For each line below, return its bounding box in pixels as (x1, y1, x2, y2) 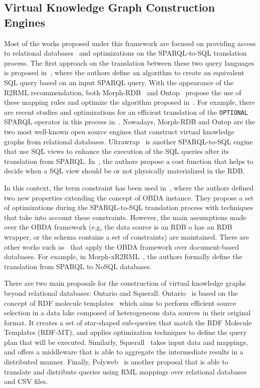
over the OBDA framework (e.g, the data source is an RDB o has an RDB (4, 222, 232, 232)
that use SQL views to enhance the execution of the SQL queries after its (4, 146, 229, 156)
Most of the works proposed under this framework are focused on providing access (4, 38, 256, 48)
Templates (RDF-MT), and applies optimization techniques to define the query (4, 327, 247, 337)
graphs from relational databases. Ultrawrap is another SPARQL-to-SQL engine (4, 136, 253, 146)
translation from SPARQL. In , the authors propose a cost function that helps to (4, 155, 253, 166)
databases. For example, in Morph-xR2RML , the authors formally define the (4, 251, 242, 262)
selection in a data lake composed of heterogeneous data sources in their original (4, 307, 251, 318)
